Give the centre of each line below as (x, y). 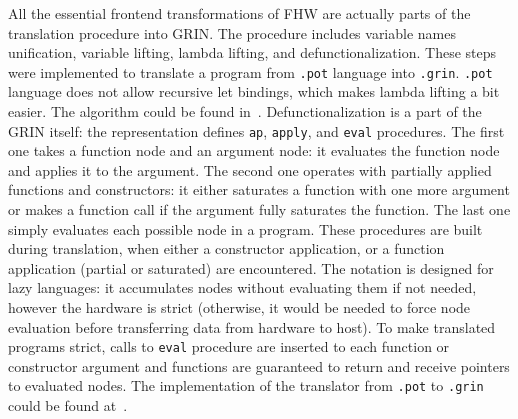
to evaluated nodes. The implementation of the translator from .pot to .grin (246, 385)
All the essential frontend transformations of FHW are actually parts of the (239, 13)
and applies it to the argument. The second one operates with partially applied (250, 169)
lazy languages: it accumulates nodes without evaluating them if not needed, (242, 287)
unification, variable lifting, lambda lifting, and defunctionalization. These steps (252, 52)
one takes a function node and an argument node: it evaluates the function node (254, 150)
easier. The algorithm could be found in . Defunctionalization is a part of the (245, 111)
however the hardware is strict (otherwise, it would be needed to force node (239, 307)
